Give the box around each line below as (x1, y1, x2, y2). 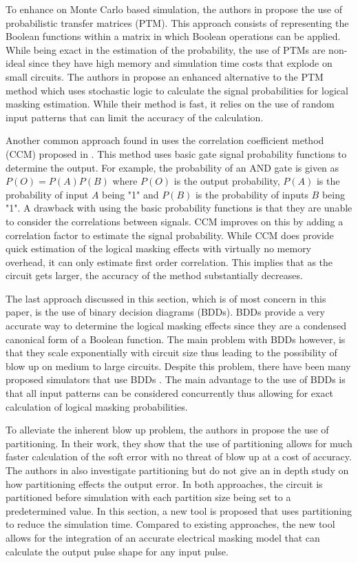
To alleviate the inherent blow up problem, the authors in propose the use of (6, 422, 329, 437)
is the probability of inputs (195, 187, 308, 201)
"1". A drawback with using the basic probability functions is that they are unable (6, 201, 352, 215)
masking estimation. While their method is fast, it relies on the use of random (6, 96, 335, 111)
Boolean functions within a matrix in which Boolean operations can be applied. (6, 29, 341, 43)
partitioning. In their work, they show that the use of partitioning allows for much (6, 436, 352, 450)
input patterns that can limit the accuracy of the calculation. (6, 110, 264, 124)
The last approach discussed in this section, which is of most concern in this (6, 291, 326, 305)
